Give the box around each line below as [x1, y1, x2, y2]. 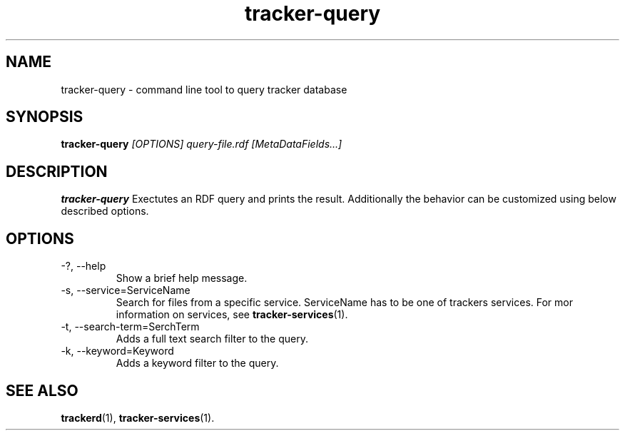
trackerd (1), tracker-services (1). [61, 411, 215, 424]
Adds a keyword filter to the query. [116, 357, 279, 370]
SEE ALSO [6, 381, 78, 400]
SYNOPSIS [6, 108, 83, 126]
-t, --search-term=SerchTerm [61, 320, 200, 333]
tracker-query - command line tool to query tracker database [61, 83, 347, 96]
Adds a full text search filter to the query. [116, 333, 308, 345]
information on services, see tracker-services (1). [116, 308, 348, 321]
